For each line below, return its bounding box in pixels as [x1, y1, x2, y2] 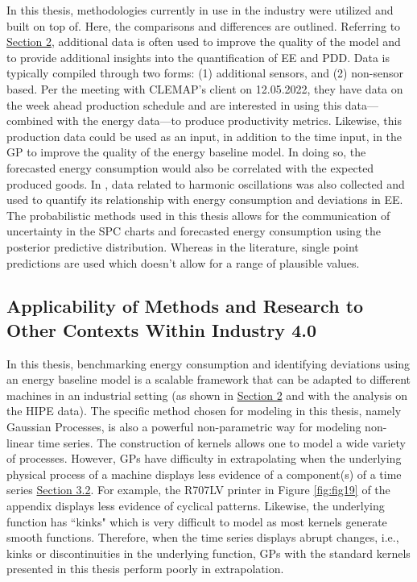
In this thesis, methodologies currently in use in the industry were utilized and [6, 2, 394, 18]
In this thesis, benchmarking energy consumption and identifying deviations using [6, 355, 411, 372]
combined [6, 112, 53, 129]
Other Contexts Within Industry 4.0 [6, 317, 317, 342]
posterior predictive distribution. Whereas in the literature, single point [6, 238, 359, 255]
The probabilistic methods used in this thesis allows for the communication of [6, 206, 390, 223]
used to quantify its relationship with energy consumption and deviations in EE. [6, 191, 403, 208]
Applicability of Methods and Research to [6, 293, 364, 318]
